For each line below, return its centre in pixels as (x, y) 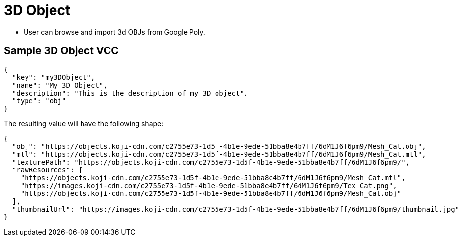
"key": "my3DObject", (54, 77)
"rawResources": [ (47, 170)
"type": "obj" (39, 101)
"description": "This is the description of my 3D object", (130, 93)
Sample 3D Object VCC (61, 51)
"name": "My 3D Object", (60, 85)
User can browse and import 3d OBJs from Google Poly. (114, 32)
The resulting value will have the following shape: (84, 123)
